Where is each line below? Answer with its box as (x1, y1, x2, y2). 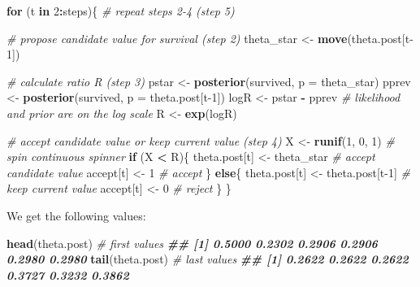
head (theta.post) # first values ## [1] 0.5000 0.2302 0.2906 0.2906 (6, 234, 378, 251)
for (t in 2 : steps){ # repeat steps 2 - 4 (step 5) (6, 2, 235, 19)
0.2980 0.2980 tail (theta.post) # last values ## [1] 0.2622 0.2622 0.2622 (6, 250, 409, 267)
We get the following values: (6, 207, 146, 224)
